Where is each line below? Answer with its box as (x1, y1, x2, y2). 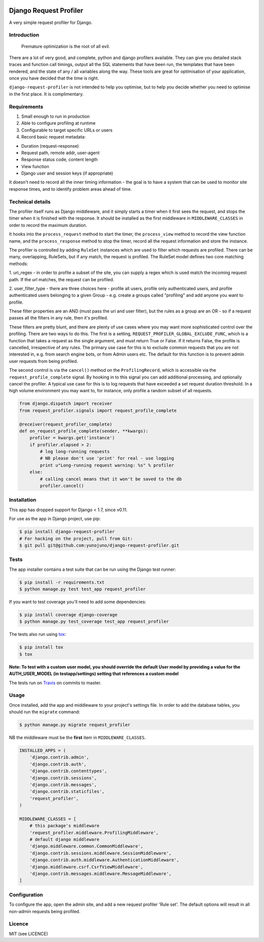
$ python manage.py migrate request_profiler (19, 722, 131, 728)
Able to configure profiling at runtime (21, 120, 96, 126)
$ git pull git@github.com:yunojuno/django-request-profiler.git (19, 542, 179, 548)
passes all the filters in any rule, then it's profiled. (9, 315, 109, 321)
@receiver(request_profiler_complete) (19, 421, 112, 427)
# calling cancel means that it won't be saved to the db (40, 476, 182, 482)
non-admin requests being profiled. (9, 908, 81, 914)
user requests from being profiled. (9, 358, 78, 364)
